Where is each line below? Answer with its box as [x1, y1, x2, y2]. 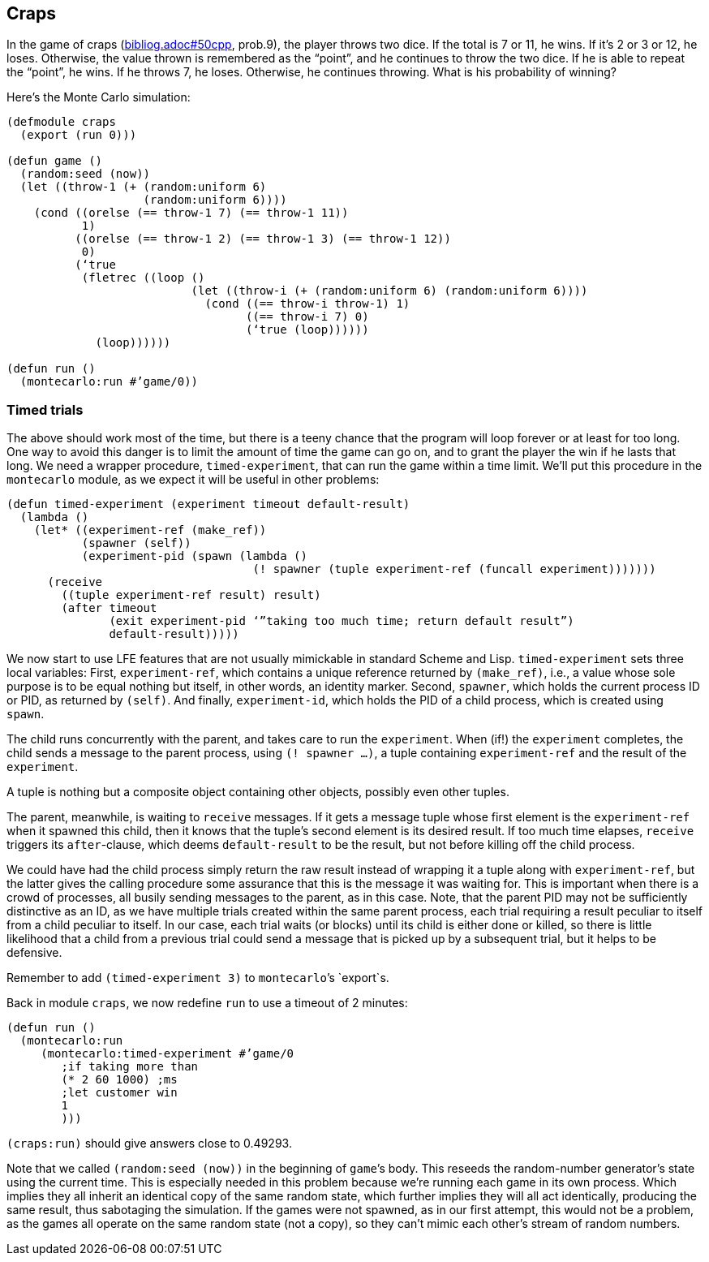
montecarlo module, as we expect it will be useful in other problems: [6, 472, 380, 487]
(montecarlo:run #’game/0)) [19, 375, 199, 389]
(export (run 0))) [19, 128, 137, 142]
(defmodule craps [6, 115, 116, 129]
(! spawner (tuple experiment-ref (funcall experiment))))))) [252, 562, 656, 576]
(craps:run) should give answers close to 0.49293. [6, 1136, 292, 1151]
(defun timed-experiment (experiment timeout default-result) [6, 497, 410, 511]
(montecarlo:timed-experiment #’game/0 [41, 1047, 294, 1061]
